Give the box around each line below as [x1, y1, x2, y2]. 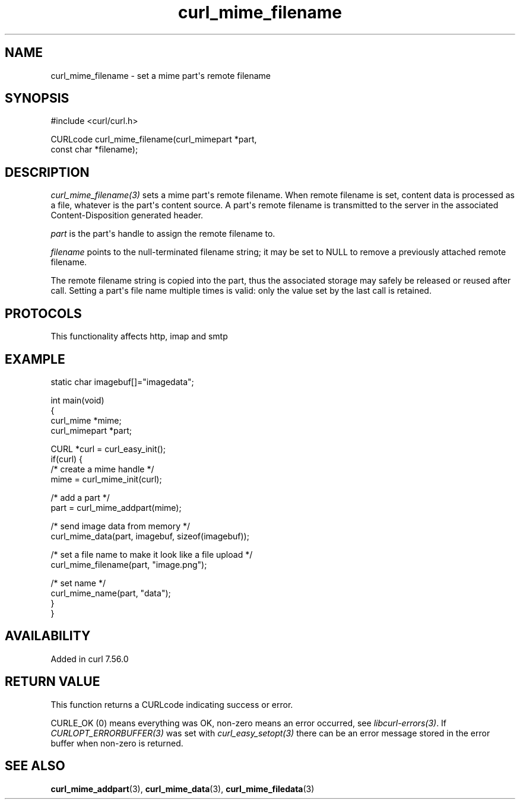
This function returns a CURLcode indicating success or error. [50, 699, 293, 710]
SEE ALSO [5, 758, 65, 774]
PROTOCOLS [5, 306, 82, 321]
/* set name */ [50, 577, 106, 588]
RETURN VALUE [5, 674, 100, 689]
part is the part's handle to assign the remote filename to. [50, 228, 275, 239]
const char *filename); [50, 144, 138, 155]
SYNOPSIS [5, 91, 69, 106]
